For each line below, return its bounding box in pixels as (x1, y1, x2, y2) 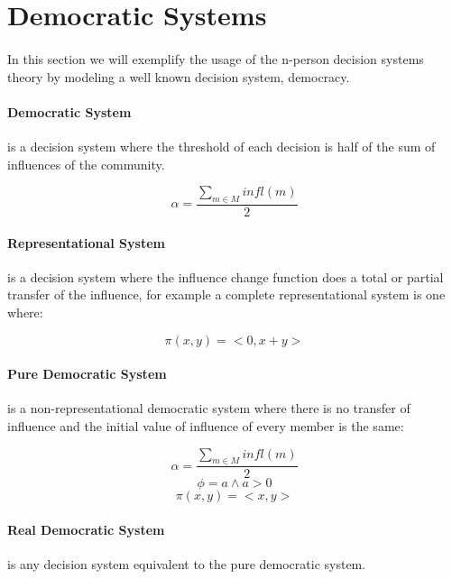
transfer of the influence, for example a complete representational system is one (7, 285, 446, 304)
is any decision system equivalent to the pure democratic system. (7, 555, 366, 574)
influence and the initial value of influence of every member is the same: (7, 416, 404, 435)
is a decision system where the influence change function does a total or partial (7, 267, 444, 286)
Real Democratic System (7, 519, 165, 538)
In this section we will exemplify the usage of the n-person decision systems (7, 49, 424, 68)
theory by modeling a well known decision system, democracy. (7, 67, 350, 86)
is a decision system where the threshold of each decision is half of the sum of (7, 136, 436, 155)
